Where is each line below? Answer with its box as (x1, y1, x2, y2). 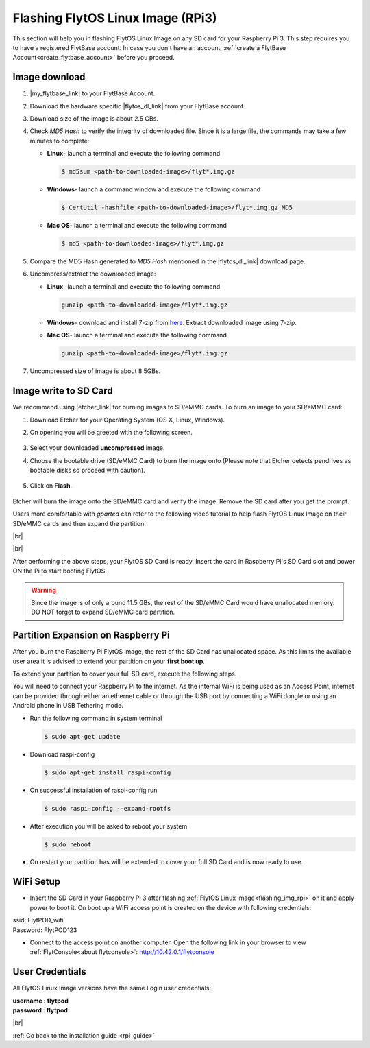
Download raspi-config (29, 750, 95, 758)
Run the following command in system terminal (29, 714, 162, 722)
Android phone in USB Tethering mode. (12, 702, 123, 710)
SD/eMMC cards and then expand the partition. (12, 519, 147, 527)
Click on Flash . (29, 481, 72, 490)
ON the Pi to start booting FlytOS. (12, 567, 108, 575)
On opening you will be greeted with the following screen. (29, 428, 193, 436)
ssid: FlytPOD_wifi (12, 916, 64, 925)
